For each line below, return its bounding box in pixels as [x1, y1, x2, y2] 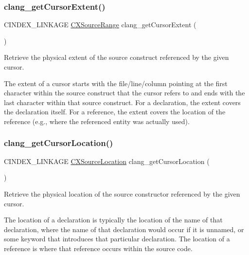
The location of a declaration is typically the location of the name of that [4, 215, 223, 225]
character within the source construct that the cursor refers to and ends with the [4, 88, 245, 98]
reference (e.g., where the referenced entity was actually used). [4, 116, 190, 126]
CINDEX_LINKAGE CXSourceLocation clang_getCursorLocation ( [4, 156, 210, 166]
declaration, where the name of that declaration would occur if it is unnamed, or [4, 224, 244, 234]
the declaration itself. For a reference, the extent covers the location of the [4, 107, 226, 117]
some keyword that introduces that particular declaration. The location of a [4, 234, 230, 244]
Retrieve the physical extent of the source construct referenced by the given [4, 52, 229, 62]
